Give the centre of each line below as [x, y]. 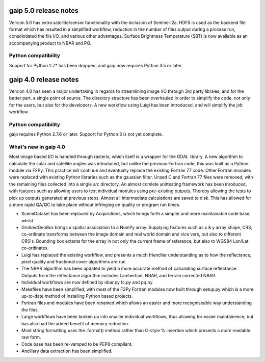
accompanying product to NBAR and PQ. [50, 43]
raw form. [31, 337]
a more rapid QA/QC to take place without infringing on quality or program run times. [95, 205]
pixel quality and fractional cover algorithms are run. [74, 262]
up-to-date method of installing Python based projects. [77, 296]
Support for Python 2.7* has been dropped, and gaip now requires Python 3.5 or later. [96, 65]
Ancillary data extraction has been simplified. [67, 351]
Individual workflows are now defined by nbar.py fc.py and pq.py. [88, 283]
